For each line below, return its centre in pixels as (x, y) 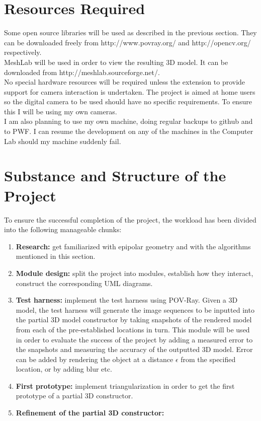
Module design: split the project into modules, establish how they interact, (135, 273)
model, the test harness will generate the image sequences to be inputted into (135, 309)
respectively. (23, 52)
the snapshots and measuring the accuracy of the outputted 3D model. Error (134, 349)
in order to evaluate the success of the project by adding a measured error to (134, 339)
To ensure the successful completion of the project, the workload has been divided (130, 219)
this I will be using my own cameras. (61, 111)
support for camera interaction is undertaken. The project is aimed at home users (130, 91)
